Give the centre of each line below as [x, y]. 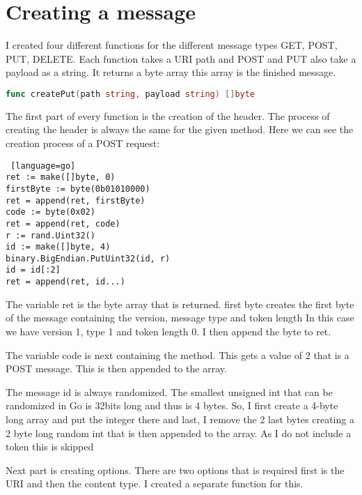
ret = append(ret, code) [63, 223]
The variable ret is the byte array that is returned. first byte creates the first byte [180, 304]
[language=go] [43, 166]
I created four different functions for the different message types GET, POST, [172, 45]
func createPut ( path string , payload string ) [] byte [131, 94]
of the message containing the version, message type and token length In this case [180, 318]
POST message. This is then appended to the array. [116, 368]
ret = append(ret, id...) [65, 282]
